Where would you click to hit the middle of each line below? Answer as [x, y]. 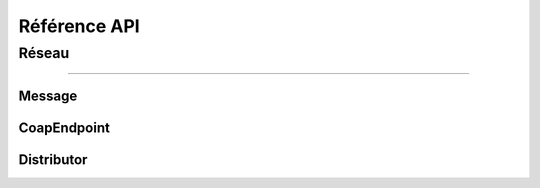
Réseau [44, 53]
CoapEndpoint [64, 127]
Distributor [53, 159]
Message [48, 95]
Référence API [79, 26]
